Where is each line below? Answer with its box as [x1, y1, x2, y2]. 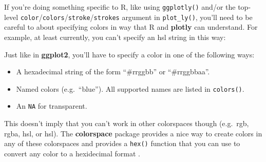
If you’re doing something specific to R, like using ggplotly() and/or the [4, 2, 236, 12]
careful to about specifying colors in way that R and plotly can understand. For [4, 22, 258, 32]
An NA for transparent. [16, 100, 87, 111]
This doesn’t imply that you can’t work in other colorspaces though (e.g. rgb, [4, 118, 249, 128]
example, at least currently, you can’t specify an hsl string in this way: [4, 31, 226, 42]
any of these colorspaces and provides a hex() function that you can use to [4, 138, 240, 149]
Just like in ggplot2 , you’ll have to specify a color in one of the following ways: [4, 49, 255, 59]
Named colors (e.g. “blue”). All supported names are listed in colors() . [16, 83, 244, 94]
